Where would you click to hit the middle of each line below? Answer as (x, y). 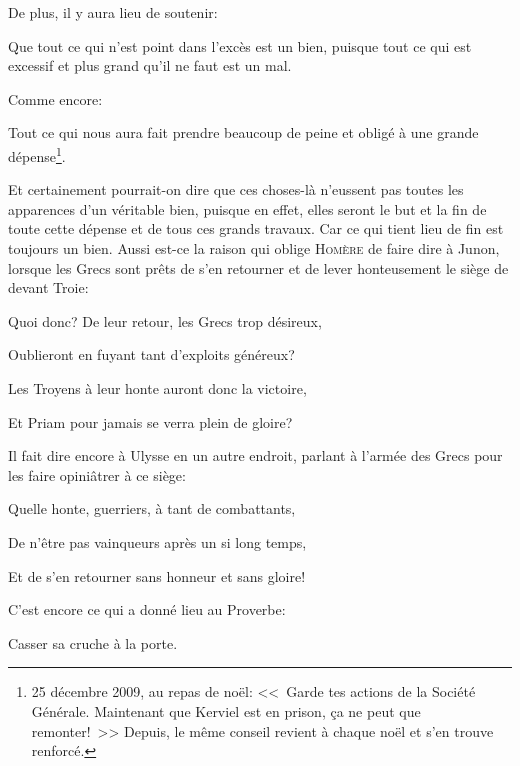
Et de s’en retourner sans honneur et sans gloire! (157, 575)
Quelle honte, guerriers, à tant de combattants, (152, 508)
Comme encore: (55, 98)
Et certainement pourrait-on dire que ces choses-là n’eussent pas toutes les (236, 189)
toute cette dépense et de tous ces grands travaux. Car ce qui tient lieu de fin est (256, 228)
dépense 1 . (37, 154)
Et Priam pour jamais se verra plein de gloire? (150, 421)
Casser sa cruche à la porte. (93, 642)
